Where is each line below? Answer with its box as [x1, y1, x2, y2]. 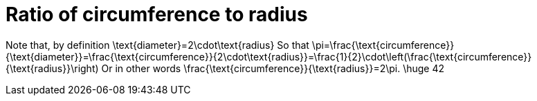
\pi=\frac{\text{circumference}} [311, 38, 455, 51]
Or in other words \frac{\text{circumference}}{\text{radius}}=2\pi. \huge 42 [101, 62, 445, 74]
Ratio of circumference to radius [6, 3, 308, 26]
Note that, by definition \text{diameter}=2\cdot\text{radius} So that [6, 38, 309, 51]
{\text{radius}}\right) [6, 62, 99, 74]
